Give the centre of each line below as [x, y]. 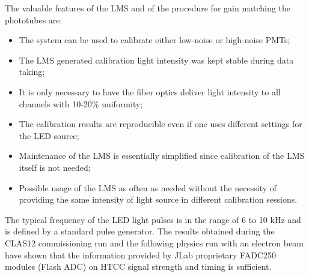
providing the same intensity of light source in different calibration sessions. [158, 199]
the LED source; [49, 135]
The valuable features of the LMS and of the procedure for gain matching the [148, 8]
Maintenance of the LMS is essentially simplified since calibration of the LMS [162, 156]
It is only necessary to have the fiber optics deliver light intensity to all [150, 91]
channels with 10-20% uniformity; [81, 103]
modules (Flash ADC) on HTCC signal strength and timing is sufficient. [138, 267]
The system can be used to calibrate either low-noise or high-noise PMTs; [154, 40]
